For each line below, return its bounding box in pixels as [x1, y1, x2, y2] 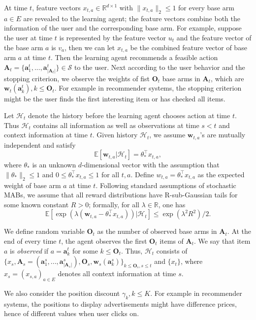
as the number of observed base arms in [97, 226, 217, 236]
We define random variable [4, 226, 85, 236]
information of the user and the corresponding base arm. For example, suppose [4, 23, 242, 33]
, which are [211, 73, 244, 83]
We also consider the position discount [4, 288, 120, 298]
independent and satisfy [4, 139, 76, 150]
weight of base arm [4, 180, 61, 190]
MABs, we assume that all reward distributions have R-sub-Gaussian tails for [4, 190, 238, 200]
